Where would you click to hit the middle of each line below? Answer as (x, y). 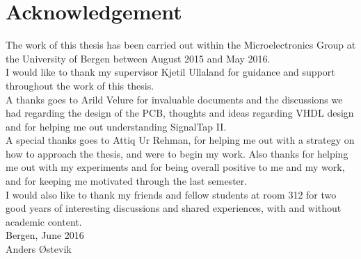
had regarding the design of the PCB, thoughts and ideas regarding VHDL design (180, 113)
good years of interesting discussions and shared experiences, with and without (174, 208)
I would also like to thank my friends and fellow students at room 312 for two (171, 194)
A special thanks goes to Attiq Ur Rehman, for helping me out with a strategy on (180, 140)
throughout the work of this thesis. (80, 85)
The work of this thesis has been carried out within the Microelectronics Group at (181, 45)
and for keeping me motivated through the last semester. (127, 181)
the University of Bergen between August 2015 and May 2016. (138, 58)
